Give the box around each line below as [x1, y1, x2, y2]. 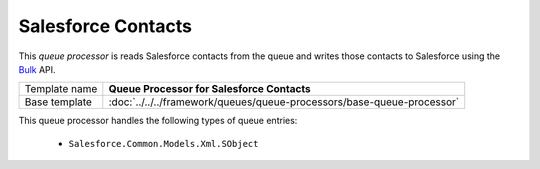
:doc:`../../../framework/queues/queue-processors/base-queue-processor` [108, 95, 460, 109]
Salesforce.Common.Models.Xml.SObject [68, 138, 259, 149]
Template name [24, 82, 98, 96]
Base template [24, 95, 92, 109]
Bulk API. [18, 63, 56, 75]
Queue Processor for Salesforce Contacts [108, 82, 311, 96]
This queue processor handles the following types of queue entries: [18, 115, 298, 127]
